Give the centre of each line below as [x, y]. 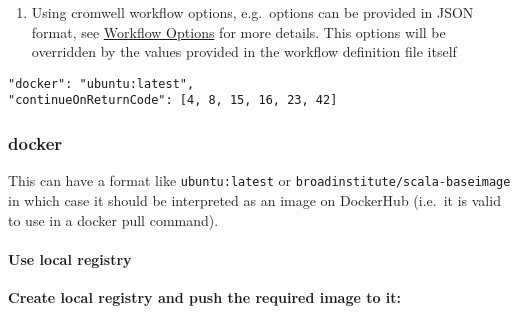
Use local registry [70, 258]
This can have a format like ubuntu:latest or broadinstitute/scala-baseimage [259, 180]
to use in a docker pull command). [113, 219]
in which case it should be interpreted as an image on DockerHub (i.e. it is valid [254, 199]
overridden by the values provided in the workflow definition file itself [244, 51]
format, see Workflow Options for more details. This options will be [238, 31]
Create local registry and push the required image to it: [205, 296]
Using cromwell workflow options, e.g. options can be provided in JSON [252, 12]
